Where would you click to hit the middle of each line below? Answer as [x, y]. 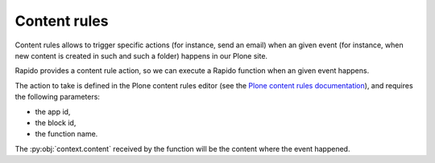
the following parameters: [58, 97]
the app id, [53, 112]
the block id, [56, 122]
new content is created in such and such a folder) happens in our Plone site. [141, 55]
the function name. [66, 134]
